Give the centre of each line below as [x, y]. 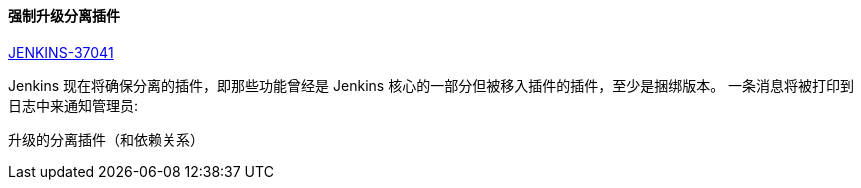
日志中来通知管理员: [73, 105]
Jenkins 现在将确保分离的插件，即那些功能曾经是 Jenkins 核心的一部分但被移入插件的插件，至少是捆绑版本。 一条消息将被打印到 [431, 85]
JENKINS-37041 [61, 52]
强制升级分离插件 [64, 15]
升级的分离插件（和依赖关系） [106, 139]
